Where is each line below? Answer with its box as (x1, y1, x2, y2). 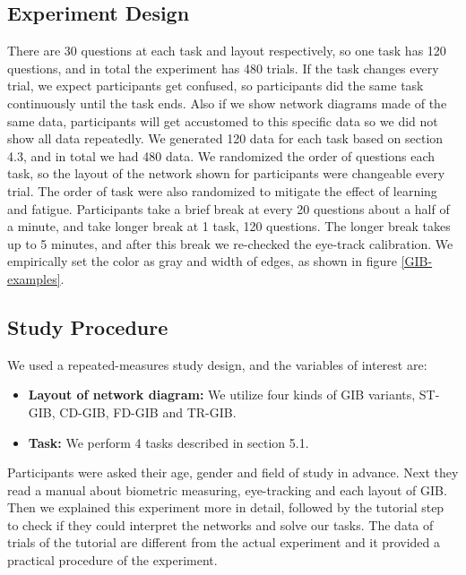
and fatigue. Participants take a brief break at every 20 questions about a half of (7, 199, 450, 218)
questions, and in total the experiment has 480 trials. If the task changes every (7, 58, 439, 77)
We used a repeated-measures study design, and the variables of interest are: (7, 355, 427, 373)
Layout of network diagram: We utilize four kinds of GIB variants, (28, 385, 416, 404)
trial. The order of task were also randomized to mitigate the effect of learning (7, 181, 437, 200)
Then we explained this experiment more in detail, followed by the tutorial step (7, 498, 444, 517)
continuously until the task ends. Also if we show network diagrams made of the (7, 93, 447, 112)
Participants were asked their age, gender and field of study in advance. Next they (7, 463, 459, 482)
